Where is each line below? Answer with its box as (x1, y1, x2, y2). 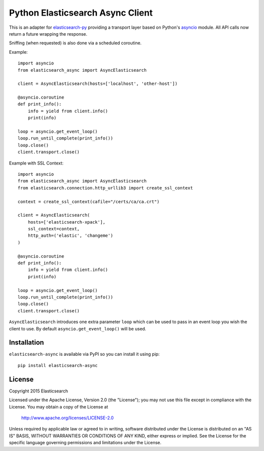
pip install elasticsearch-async (18, 363, 98, 368)
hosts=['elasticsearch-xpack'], (27, 219, 106, 225)
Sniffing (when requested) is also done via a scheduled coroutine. (9, 40, 142, 46)
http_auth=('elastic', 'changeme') (27, 233, 113, 239)
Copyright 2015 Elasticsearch (9, 388, 68, 394)
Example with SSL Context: (9, 160, 64, 166)
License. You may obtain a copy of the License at (9, 404, 109, 410)
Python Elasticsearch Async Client (9, 7, 153, 18)
